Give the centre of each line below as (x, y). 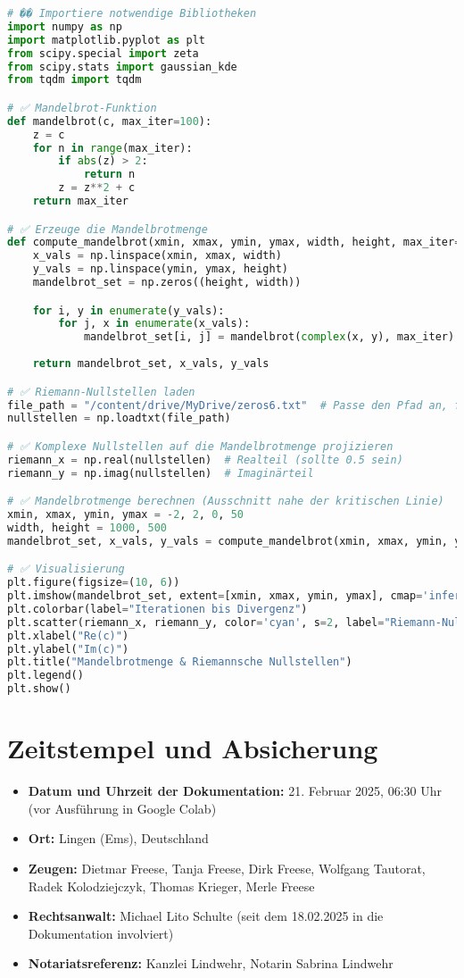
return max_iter (81, 201)
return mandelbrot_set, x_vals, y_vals (151, 364)
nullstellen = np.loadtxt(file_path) (119, 418)
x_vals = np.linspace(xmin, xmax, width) (157, 256)
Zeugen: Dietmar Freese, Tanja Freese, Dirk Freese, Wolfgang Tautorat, (227, 868)
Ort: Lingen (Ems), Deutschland (118, 838)
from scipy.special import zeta (103, 53)
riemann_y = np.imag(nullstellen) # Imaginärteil (161, 473)
